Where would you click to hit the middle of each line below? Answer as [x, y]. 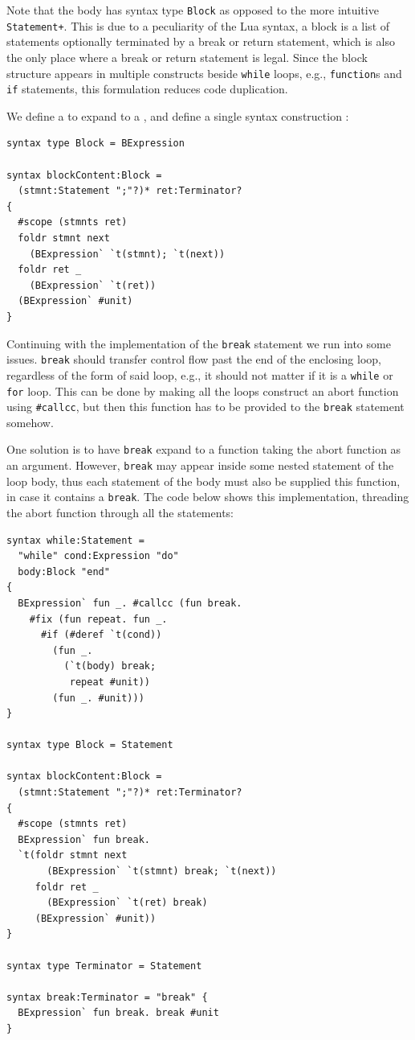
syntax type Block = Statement [90, 745]
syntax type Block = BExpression [96, 144]
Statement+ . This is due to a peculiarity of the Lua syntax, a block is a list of [198, 25]
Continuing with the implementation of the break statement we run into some [199, 343]
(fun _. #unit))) [98, 698]
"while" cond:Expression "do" [98, 556]
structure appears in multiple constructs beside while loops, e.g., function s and [204, 73]
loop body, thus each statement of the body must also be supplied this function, [203, 481]
